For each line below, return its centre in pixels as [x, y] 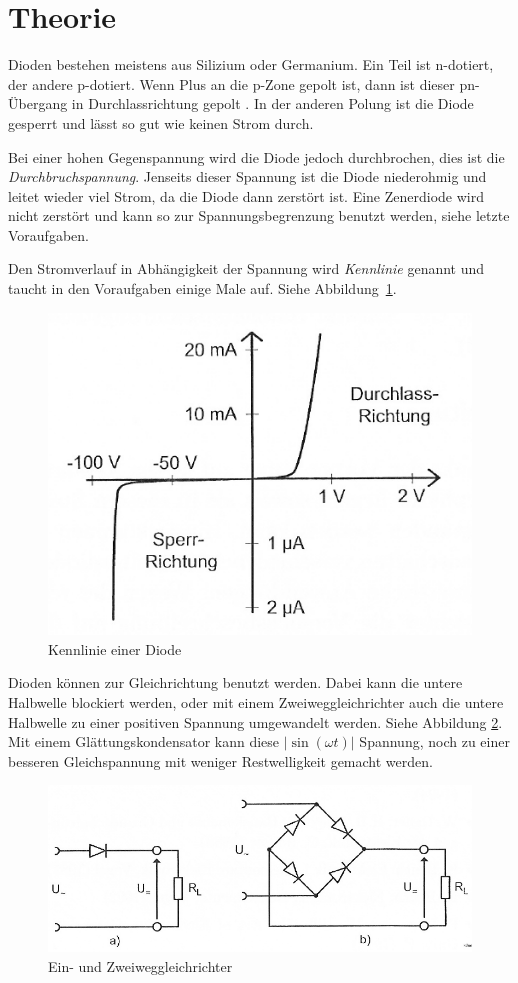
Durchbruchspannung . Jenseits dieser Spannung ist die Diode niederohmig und [247, 176]
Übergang [38, 103]
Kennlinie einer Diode [115, 648]
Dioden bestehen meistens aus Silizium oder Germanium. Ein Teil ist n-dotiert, [251, 64]
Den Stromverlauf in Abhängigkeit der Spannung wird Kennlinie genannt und [246, 268]
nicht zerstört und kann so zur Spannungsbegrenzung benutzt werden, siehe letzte [259, 215]
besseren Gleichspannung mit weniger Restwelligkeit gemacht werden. [220, 760]
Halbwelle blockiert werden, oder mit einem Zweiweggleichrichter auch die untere [256, 701]
